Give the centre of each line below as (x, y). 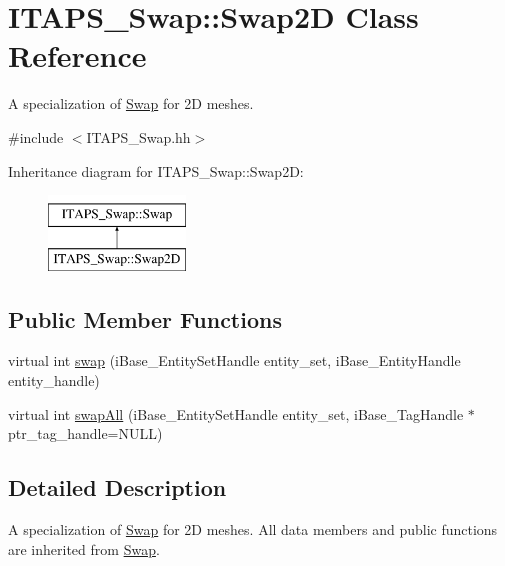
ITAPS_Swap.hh (138, 136)
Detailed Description (117, 487)
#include (36, 136)
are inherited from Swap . (84, 548)
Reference (77, 55)
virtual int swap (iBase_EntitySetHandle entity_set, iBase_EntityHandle (234, 360)
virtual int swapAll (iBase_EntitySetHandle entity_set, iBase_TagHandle (236, 413)
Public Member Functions (145, 318)
